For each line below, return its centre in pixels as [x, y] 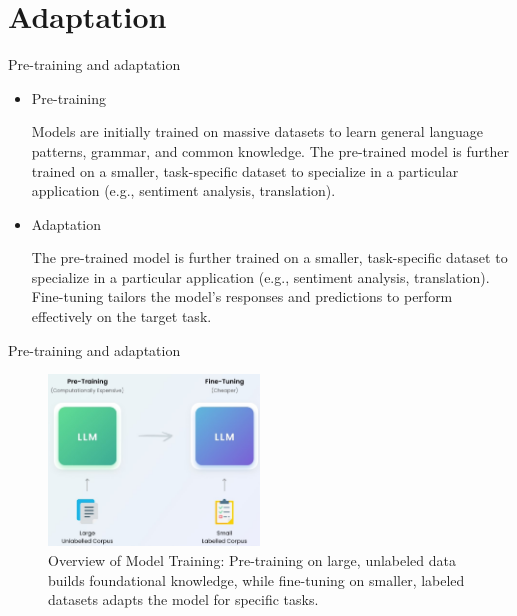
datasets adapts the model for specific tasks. [183, 599]
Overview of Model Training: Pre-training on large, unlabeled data [252, 560]
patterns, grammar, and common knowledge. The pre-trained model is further [270, 150]
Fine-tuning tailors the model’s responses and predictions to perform [242, 296]
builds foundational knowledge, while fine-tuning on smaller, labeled [256, 579]
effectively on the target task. [121, 316]
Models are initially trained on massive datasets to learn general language [257, 131]
